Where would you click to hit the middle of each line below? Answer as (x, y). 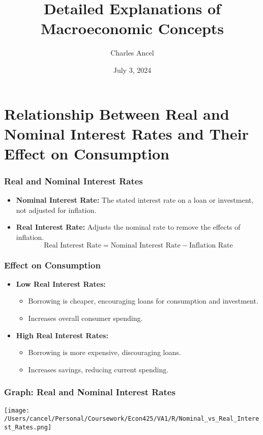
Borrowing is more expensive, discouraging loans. (105, 352)
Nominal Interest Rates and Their (126, 133)
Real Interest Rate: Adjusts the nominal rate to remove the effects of (128, 227)
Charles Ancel (132, 53)
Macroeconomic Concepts (132, 28)
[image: (17, 410)
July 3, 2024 (132, 70)
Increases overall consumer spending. (85, 318)
